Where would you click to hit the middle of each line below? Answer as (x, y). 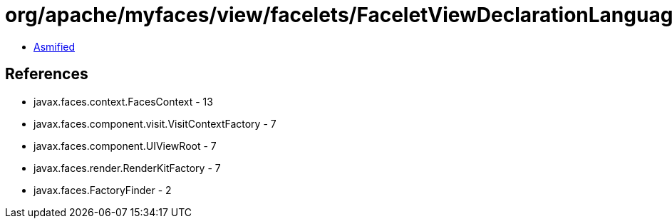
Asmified (55, 46)
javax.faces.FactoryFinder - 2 (103, 190)
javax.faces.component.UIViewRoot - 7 (125, 146)
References (47, 74)
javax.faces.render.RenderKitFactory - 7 (127, 168)
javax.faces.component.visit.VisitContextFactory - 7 (155, 123)
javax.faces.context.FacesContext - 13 (123, 101)
